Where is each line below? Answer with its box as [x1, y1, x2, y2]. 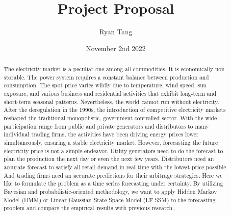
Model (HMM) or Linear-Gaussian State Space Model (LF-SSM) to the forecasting [3, 195, 216, 204]
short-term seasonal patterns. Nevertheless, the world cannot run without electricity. [3, 97, 219, 106]
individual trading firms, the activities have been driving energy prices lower [3, 130, 199, 138]
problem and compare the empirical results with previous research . [3, 204, 176, 212]
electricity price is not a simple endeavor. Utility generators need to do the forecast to [3, 146, 223, 155]
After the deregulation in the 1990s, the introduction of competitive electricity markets [3, 106, 226, 114]
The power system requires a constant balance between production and [27, 73, 209, 81]
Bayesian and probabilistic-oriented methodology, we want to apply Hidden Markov [3, 187, 217, 195]
